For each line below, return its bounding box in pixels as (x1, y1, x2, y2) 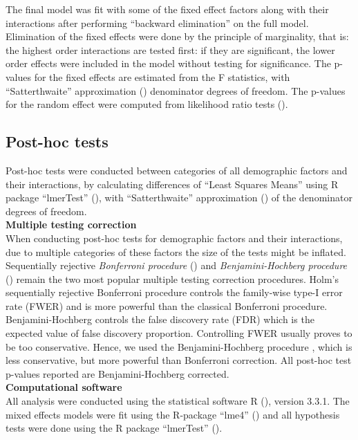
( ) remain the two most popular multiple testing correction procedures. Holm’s (6, 271, 339, 286)
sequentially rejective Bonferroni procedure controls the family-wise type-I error (6, 285, 343, 300)
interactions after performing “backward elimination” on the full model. (6, 15, 309, 30)
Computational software (6, 380, 122, 394)
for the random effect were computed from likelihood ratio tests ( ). (6, 97, 288, 111)
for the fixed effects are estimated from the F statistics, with (34, 69, 290, 84)
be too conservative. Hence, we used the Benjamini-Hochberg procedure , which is (6, 339, 352, 354)
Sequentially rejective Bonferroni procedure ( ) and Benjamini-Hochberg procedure (6, 258, 348, 273)
